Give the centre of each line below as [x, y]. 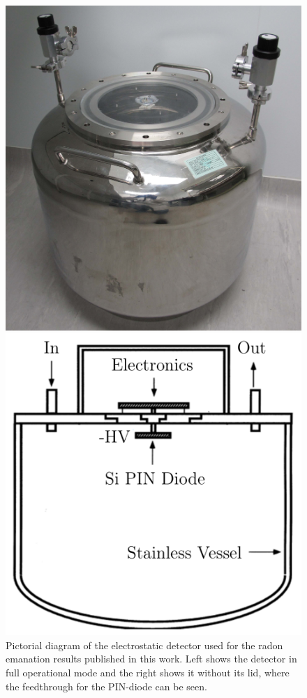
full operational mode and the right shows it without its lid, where [148, 673]
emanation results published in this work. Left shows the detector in [151, 659]
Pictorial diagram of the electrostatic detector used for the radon [144, 645]
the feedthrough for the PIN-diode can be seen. [106, 686]
